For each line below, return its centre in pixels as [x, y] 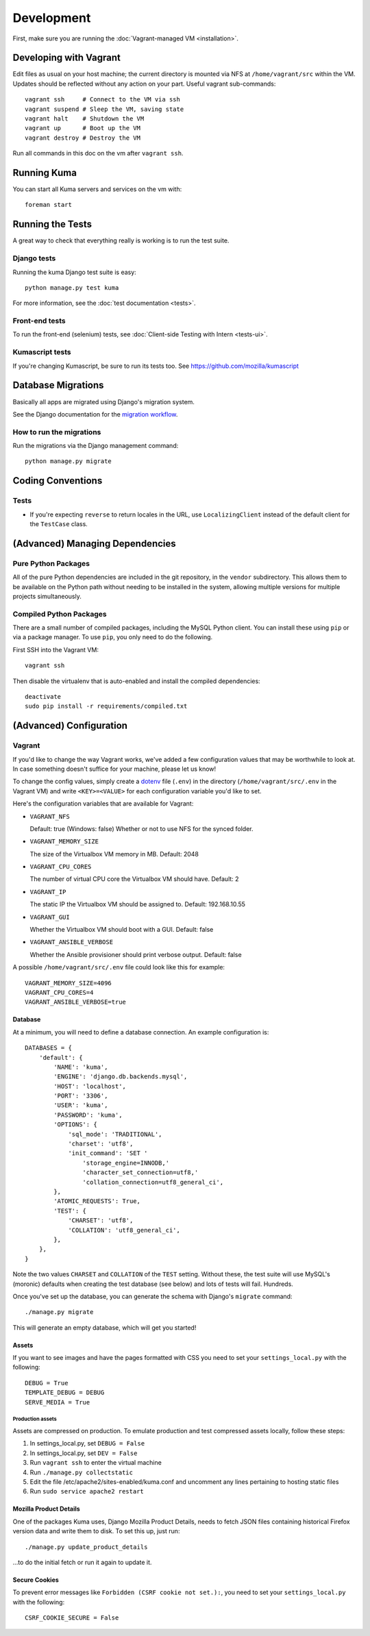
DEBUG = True [47, 1383]
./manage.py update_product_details [86, 1547]
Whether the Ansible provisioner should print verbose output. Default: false [136, 954]
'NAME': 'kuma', [81, 1067]
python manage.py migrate [69, 461]
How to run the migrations [57, 432]
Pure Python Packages [51, 563]
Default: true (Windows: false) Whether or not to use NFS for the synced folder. [141, 828]
